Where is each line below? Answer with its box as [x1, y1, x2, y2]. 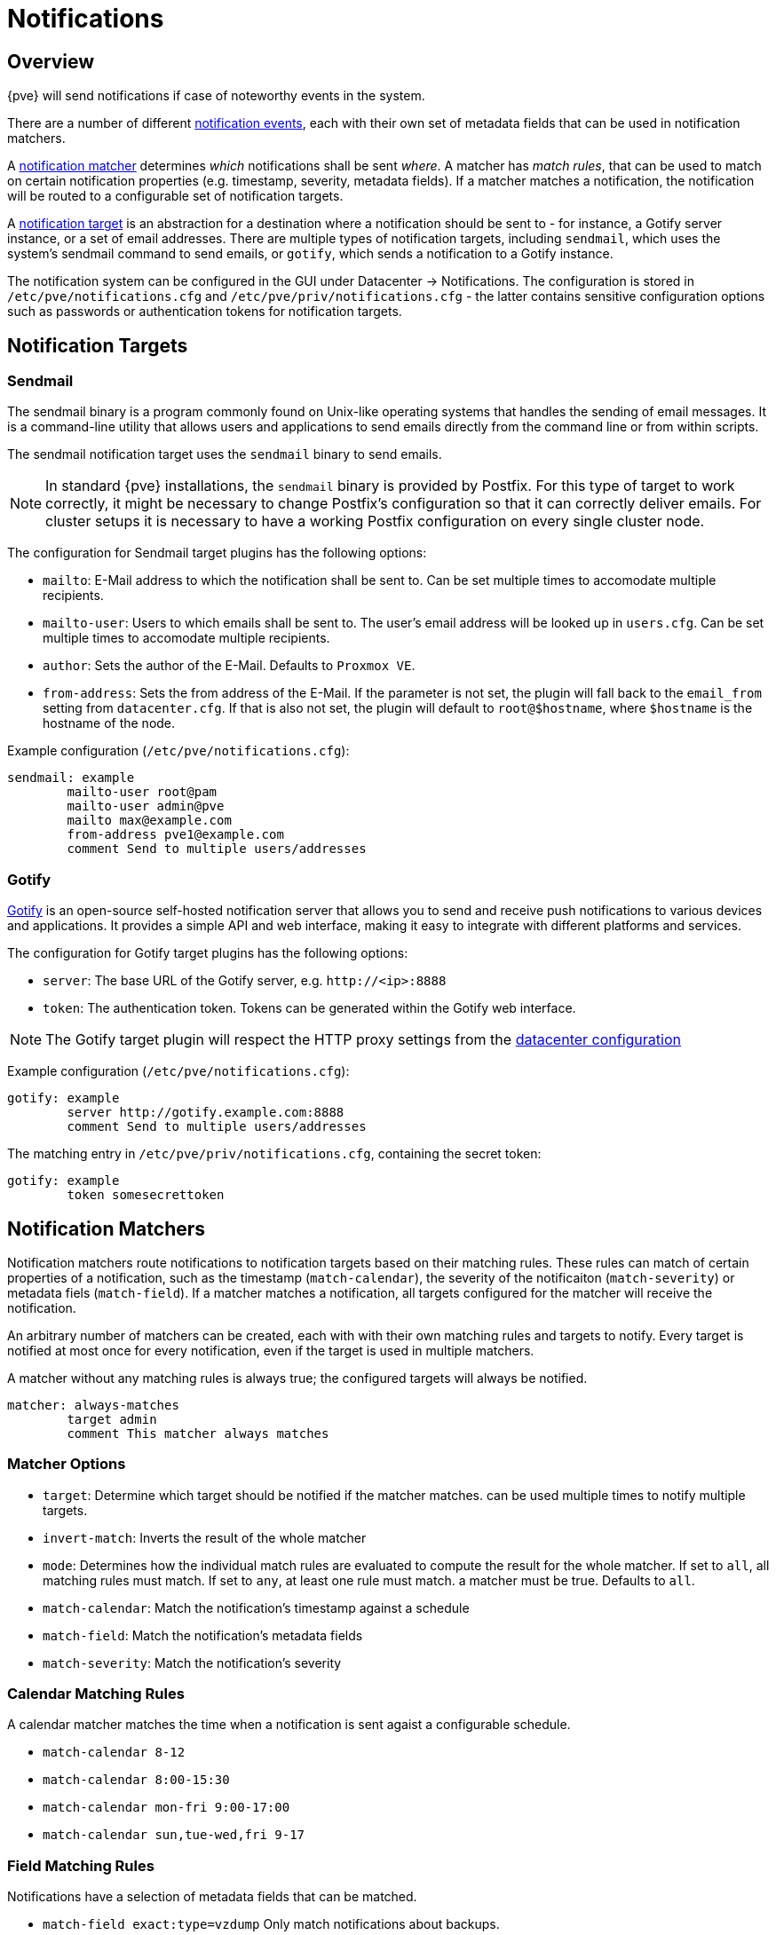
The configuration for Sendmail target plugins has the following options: [7, 545, 427, 561]
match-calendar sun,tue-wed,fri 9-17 [43, 1828, 305, 1843]
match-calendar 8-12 [43, 1745, 186, 1760]
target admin [67, 1411, 157, 1426]
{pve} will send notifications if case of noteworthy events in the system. [7, 88, 425, 104]
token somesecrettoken [67, 1188, 225, 1203]
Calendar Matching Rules [7, 1685, 185, 1703]
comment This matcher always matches [67, 1426, 329, 1441]
